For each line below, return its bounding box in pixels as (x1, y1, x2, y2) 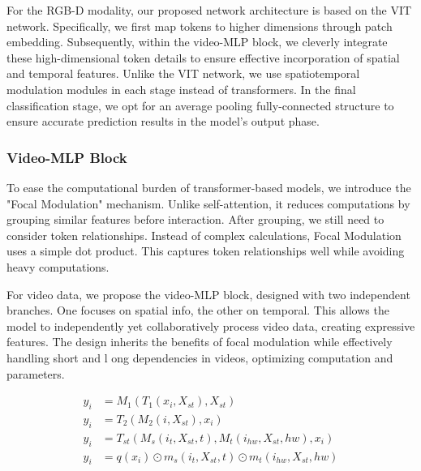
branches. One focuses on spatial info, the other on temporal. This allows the (6, 302, 389, 319)
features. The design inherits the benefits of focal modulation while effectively (6, 333, 393, 350)
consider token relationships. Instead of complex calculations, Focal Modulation (6, 226, 402, 243)
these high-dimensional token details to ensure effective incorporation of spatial (6, 49, 400, 66)
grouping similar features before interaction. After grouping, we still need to (6, 211, 384, 228)
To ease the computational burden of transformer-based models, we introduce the (6, 178, 411, 195)
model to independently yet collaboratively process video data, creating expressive (6, 317, 415, 334)
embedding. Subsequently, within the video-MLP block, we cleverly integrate (6, 33, 388, 50)
